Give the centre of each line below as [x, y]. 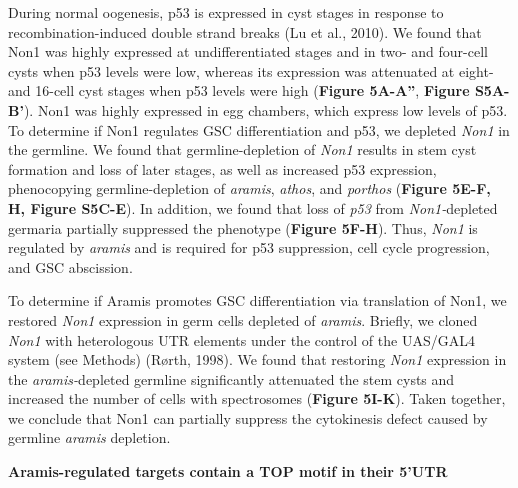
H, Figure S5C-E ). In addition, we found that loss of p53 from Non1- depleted [253, 207]
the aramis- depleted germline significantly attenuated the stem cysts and [231, 378]
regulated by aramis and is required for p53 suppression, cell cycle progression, [249, 247]
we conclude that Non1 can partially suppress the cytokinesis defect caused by [248, 417]
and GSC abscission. [70, 266]
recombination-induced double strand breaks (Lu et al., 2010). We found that [245, 31]
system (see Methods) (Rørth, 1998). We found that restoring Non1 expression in [257, 359]
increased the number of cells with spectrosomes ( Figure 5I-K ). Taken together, [257, 398]
